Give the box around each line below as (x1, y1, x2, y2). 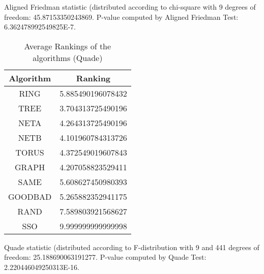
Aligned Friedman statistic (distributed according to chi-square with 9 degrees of (4, 2, 256, 12)
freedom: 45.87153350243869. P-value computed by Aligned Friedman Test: (4, 11, 239, 22)
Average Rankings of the (24, 40, 111, 52)
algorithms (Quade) (33, 51, 103, 64)
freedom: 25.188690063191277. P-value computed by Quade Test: (4, 252, 207, 262)
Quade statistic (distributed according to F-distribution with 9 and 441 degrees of (4, 241, 259, 252)
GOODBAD (8, 190, 52, 202)
